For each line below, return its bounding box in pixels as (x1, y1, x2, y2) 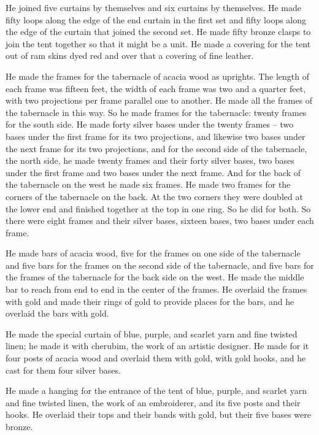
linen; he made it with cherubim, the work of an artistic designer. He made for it (6, 339, 309, 352)
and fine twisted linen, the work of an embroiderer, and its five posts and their (6, 396, 301, 409)
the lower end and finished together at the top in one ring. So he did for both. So (6, 202, 311, 215)
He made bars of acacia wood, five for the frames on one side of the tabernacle (6, 247, 301, 260)
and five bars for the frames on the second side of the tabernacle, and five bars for (6, 258, 314, 271)
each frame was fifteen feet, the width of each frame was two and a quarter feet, (6, 82, 306, 94)
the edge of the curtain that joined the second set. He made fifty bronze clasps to (6, 25, 311, 38)
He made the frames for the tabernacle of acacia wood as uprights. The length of (6, 69, 310, 82)
